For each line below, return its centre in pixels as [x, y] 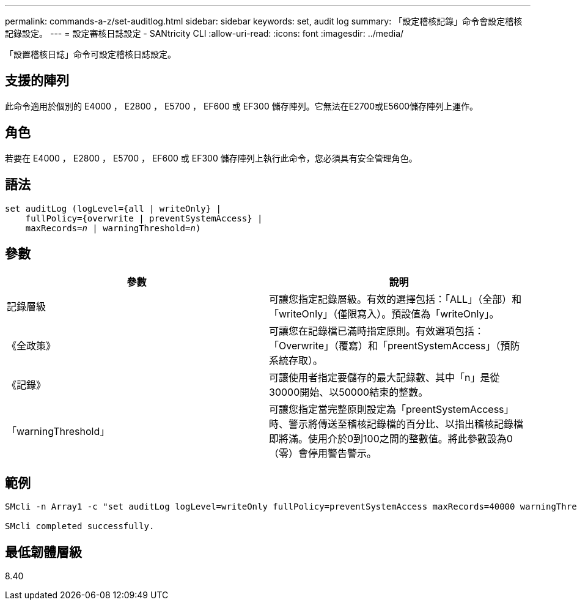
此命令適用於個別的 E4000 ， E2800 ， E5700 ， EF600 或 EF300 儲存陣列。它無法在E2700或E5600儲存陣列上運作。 [242, 106]
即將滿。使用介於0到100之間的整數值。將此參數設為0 [391, 439]
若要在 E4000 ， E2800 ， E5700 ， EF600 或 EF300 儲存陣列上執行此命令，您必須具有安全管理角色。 [211, 158]
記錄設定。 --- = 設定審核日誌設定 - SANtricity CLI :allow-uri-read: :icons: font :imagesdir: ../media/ [204, 33]
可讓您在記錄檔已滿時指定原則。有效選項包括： [377, 331]
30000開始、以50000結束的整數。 [349, 392]
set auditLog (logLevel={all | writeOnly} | [113, 208]
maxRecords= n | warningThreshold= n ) [113, 228]
